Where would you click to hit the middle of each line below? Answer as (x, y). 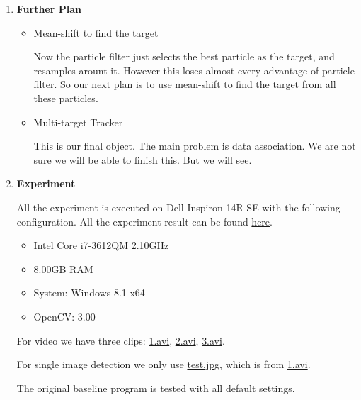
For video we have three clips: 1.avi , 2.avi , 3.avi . (121, 340)
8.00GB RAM (63, 268)
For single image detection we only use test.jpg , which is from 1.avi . (164, 364)
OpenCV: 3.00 (64, 316)
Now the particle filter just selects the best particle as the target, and (184, 56)
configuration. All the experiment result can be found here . (144, 221)
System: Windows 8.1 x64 (89, 293)
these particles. (66, 98)
